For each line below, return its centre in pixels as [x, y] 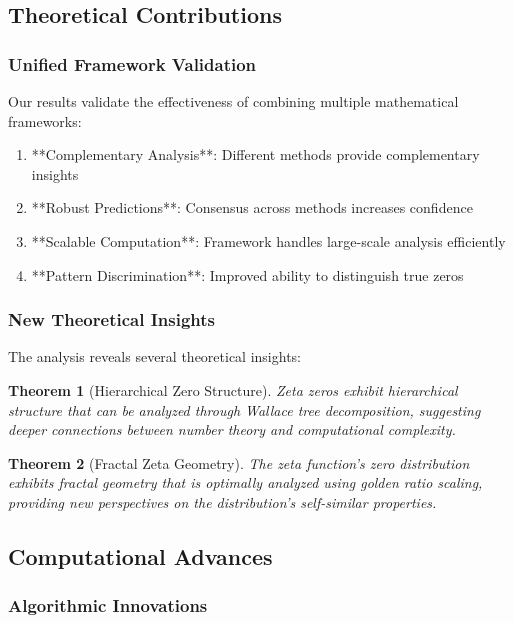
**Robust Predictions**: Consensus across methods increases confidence [252, 207]
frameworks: [45, 120]
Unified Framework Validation [132, 63]
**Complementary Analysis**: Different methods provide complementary [255, 154]
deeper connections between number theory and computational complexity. [232, 429]
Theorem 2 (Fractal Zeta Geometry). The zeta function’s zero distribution [239, 462]
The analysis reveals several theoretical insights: [154, 356]
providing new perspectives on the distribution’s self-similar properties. [222, 501]
